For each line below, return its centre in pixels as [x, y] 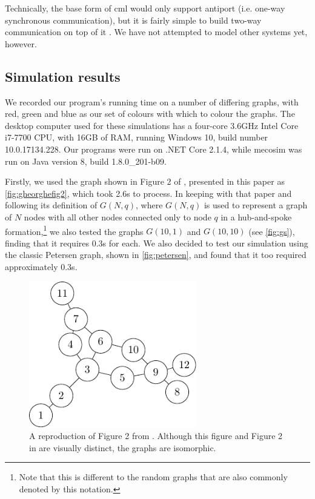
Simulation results [63, 76]
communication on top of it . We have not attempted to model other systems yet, [156, 32]
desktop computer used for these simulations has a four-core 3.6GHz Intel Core [152, 125]
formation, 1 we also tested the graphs [74, 230]
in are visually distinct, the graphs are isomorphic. [123, 447]
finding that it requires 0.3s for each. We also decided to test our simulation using [157, 243]
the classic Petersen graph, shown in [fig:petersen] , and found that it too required [156, 255]
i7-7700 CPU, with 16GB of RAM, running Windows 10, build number [137, 137]
